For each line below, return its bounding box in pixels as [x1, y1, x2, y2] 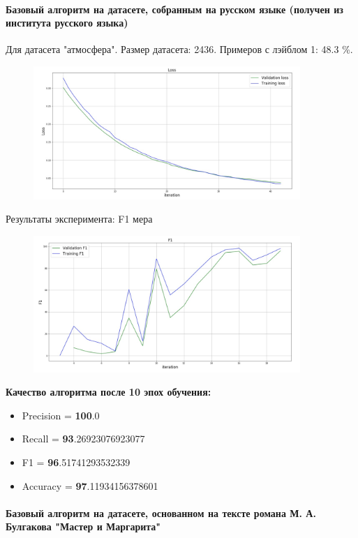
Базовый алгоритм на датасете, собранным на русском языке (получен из [6, 1, 343, 16]
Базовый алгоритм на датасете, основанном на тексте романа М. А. [6, 505, 316, 520]
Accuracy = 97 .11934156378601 [22, 478, 158, 493]
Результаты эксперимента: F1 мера [6, 211, 153, 226]
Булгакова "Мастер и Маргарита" [6, 519, 161, 534]
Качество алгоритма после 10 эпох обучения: [6, 384, 211, 399]
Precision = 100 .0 [22, 408, 100, 422]
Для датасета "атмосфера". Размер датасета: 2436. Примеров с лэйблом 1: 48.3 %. [6, 42, 353, 57]
